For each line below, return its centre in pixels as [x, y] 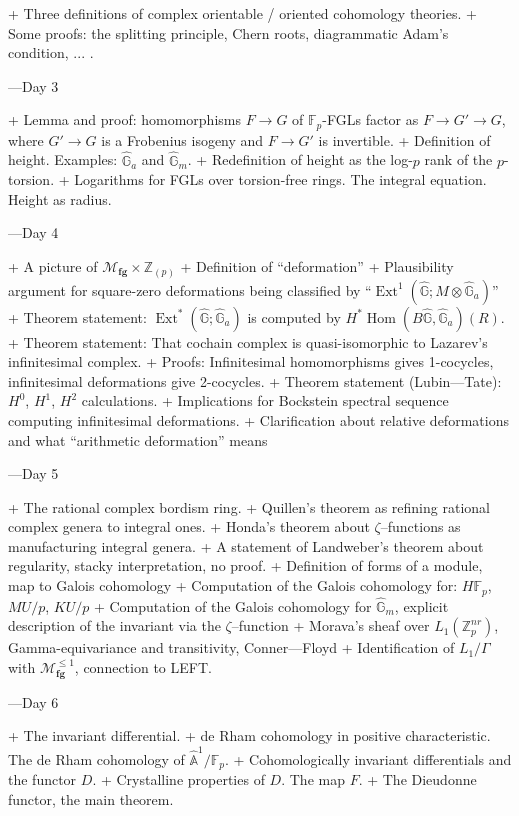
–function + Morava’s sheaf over [330, 625]
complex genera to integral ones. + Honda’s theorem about [189, 526]
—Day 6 [33, 701]
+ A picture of [53, 266]
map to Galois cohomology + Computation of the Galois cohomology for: [233, 585]
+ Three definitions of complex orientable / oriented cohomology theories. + [242, 13]
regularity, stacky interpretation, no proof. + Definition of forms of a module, [245, 565]
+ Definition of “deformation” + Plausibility [317, 266]
